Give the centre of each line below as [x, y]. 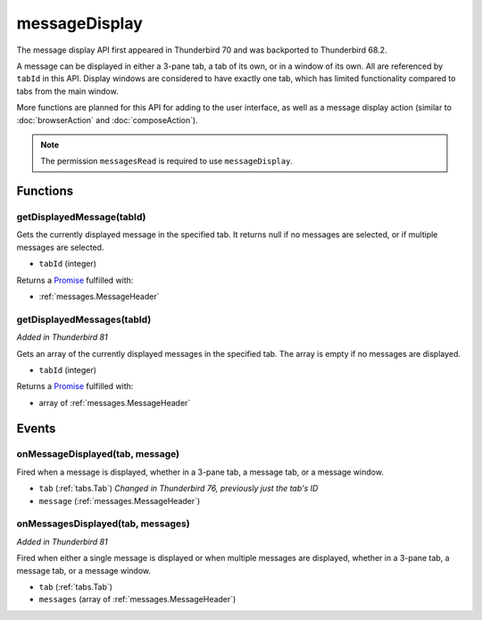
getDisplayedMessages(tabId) [84, 319]
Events [36, 428]
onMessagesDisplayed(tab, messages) [104, 524]
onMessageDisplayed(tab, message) [98, 454]
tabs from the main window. [68, 91]
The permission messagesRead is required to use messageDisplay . [167, 161]
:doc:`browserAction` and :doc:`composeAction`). [107, 120]
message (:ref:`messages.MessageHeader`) [120, 500]
